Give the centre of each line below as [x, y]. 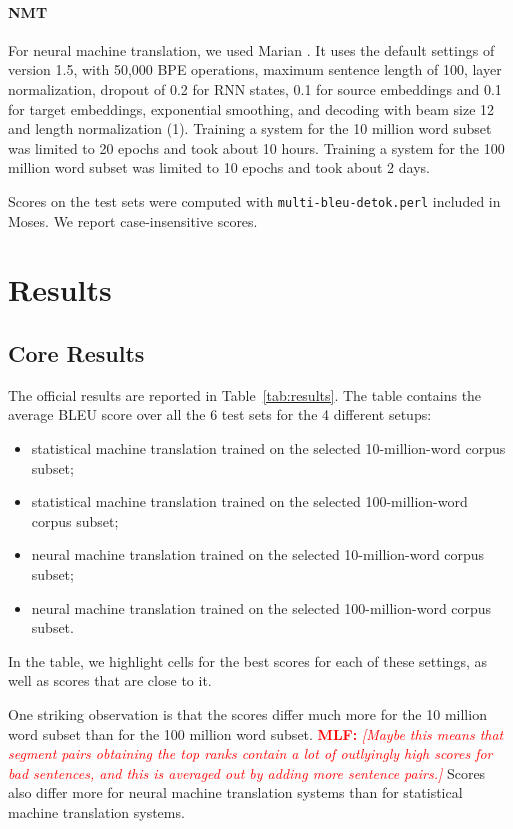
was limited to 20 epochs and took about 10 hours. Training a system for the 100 [256, 147]
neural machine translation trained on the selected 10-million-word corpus [258, 554]
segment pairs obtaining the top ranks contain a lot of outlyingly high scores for [250, 753]
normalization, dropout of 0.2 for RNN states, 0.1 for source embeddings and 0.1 [255, 88]
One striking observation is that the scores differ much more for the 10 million [247, 713]
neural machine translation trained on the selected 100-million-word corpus [261, 607]
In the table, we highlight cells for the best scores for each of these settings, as [247, 660]
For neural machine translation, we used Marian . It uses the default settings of [251, 49]
